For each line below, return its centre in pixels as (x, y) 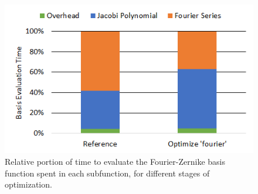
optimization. (28, 184)
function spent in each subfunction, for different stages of (107, 173)
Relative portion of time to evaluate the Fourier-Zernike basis (115, 161)
